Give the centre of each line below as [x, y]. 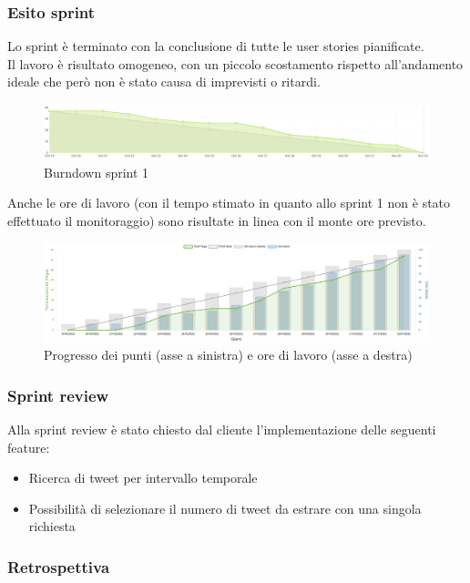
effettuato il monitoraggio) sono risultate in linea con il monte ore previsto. [217, 221]
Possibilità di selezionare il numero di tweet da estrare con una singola [225, 508]
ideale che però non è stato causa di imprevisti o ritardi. [164, 82]
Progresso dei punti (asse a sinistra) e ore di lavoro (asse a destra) [228, 355]
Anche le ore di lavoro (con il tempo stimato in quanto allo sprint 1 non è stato [229, 203]
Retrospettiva [59, 566]
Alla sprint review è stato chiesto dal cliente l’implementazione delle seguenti [222, 429]
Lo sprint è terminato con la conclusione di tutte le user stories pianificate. [216, 46]
